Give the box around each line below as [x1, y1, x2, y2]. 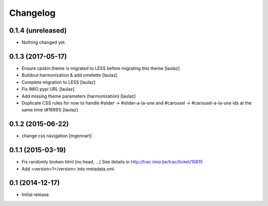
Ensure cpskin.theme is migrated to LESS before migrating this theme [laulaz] [21, 65, 180, 71]
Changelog [9, 7, 56, 18]
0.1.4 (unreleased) [9, 26, 67, 35]
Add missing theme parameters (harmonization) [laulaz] [21, 93, 136, 99]
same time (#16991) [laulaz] [21, 107, 78, 113]
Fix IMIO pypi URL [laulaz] [21, 86, 75, 92]
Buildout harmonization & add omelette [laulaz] [21, 72, 118, 78]
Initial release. [21, 192, 50, 198]
